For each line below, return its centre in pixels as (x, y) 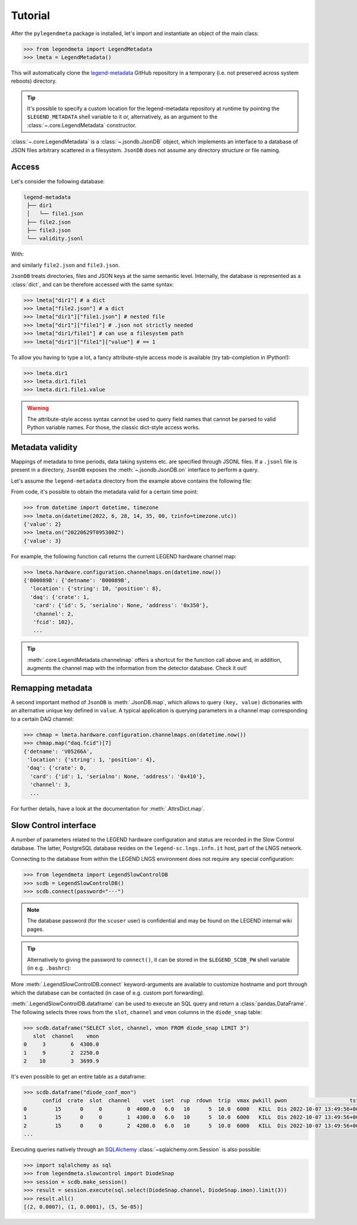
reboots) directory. (34, 81)
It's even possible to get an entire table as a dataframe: (79, 1077)
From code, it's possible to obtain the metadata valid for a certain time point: (105, 492)
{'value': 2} (43, 524)
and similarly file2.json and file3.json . (65, 265)
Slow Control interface (54, 825)
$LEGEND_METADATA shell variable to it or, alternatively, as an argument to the (122, 117)
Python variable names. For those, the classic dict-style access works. (114, 427)
